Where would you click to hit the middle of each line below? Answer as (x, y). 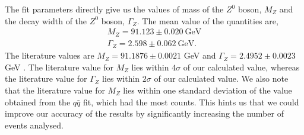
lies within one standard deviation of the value (208, 90)
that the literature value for (55, 90)
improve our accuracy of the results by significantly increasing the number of (144, 113)
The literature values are (50, 55)
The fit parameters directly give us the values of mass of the (114, 9)
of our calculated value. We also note (221, 78)
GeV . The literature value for (59, 67)
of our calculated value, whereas (241, 67)
